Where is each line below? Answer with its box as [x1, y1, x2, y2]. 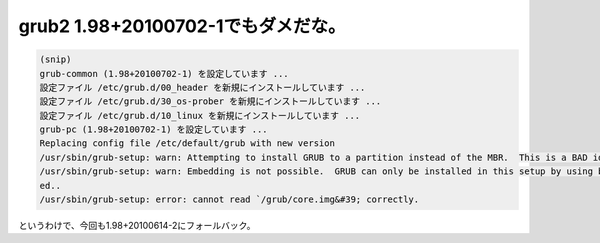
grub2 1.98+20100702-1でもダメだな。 [18, 15, 346, 37]
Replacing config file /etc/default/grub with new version [39, 138, 335, 149]
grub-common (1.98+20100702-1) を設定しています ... [39, 68, 289, 79]
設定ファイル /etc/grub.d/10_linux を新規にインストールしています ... [39, 110, 361, 121]
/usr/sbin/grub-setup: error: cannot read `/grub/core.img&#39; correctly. [39, 194, 420, 205]
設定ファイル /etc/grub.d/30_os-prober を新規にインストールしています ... [39, 96, 382, 107]
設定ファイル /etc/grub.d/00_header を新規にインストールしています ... [39, 81, 366, 93]
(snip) [39, 54, 72, 65]
